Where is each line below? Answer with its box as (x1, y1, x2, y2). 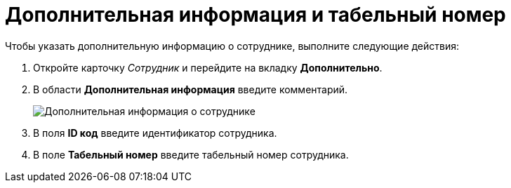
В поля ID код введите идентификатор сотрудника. (33, 126, 277, 139)
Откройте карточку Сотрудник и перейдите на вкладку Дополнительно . (33, 61, 383, 74)
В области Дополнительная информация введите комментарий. (33, 83, 348, 95)
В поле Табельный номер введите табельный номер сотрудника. (33, 148, 349, 161)
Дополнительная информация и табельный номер (5, 3, 506, 27)
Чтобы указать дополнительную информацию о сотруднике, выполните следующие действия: (5, 39, 460, 52)
